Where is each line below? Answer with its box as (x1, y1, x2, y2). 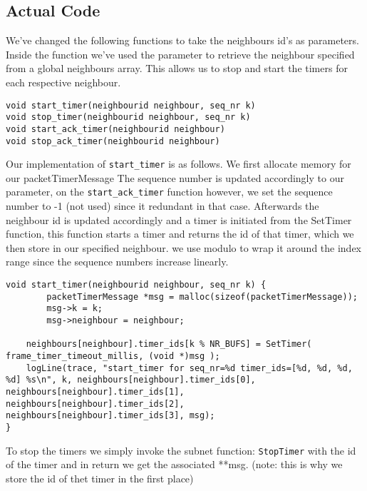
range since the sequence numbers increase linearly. (6, 254, 229, 269)
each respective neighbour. (6, 74, 121, 89)
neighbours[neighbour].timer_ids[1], (6, 386, 185, 397)
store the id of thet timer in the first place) (6, 470, 194, 485)
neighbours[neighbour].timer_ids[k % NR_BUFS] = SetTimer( (26, 339, 312, 350)
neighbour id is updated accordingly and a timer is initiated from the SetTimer (6, 212, 352, 227)
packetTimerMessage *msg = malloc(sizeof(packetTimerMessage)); (46, 291, 358, 302)
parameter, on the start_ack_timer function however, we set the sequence (6, 184, 333, 199)
